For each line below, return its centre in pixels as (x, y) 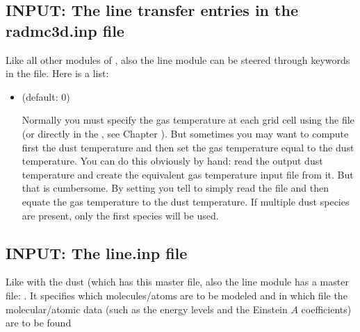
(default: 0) (46, 96)
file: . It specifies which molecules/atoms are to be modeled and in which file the (177, 295)
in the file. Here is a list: (57, 73)
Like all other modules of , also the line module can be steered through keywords (178, 59)
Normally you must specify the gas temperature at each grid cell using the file (188, 120)
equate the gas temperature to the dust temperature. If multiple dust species (186, 201)
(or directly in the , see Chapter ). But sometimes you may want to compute (185, 133)
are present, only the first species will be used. (120, 215)
